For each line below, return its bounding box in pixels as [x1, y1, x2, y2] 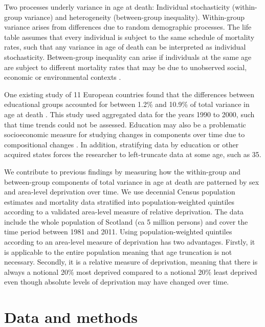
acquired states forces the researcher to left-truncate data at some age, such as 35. [4, 149, 261, 160]
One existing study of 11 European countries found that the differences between [4, 89, 255, 99]
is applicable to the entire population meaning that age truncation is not [4, 246, 232, 257]
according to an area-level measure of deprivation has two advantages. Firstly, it [4, 236, 255, 247]
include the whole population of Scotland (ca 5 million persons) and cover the [4, 216, 248, 227]
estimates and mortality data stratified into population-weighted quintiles [4, 196, 234, 207]
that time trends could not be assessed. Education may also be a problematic [4, 119, 246, 129]
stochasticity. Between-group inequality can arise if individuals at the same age [4, 51, 252, 62]
